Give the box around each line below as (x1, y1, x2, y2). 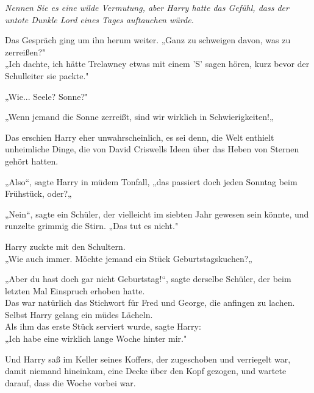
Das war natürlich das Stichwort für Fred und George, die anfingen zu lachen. (5, 296, 295, 309)
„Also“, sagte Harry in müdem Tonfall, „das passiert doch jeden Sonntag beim (5, 175, 298, 188)
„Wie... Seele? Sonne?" (5, 90, 88, 102)
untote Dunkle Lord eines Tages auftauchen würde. (5, 13, 194, 26)
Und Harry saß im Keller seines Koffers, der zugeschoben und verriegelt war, (5, 352, 291, 365)
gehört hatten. (5, 154, 59, 167)
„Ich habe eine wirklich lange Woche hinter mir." (5, 332, 187, 345)
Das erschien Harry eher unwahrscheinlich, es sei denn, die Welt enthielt (5, 130, 274, 143)
